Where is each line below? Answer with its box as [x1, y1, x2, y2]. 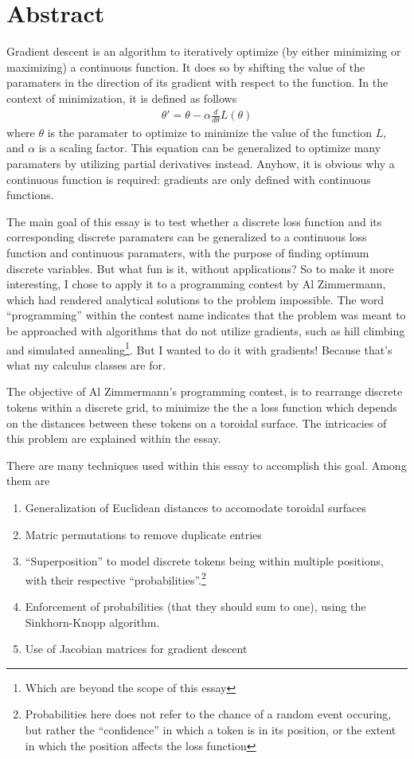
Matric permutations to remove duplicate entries [25, 526, 262, 542]
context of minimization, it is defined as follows [6, 89, 237, 106]
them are [6, 472, 50, 489]
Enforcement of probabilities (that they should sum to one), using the [25, 598, 366, 615]
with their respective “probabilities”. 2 [25, 569, 206, 588]
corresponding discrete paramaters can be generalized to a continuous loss [6, 229, 367, 245]
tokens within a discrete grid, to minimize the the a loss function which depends [6, 399, 397, 416]
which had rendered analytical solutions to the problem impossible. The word [6, 291, 385, 307]
